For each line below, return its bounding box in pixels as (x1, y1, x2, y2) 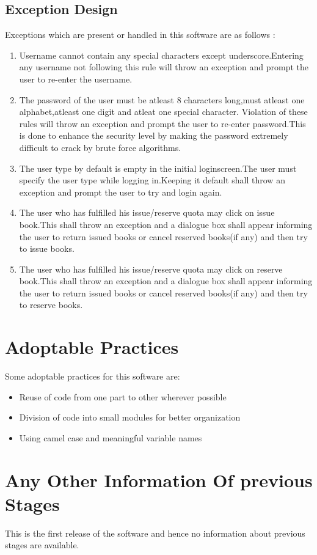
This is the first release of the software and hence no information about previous (5, 526, 305, 539)
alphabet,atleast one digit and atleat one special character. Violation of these (19, 105, 308, 118)
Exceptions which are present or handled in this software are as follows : (5, 28, 275, 41)
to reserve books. (19, 298, 83, 311)
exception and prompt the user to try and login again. (19, 185, 222, 198)
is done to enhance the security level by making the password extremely (19, 129, 288, 142)
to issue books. (19, 242, 75, 255)
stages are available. (5, 538, 79, 551)
